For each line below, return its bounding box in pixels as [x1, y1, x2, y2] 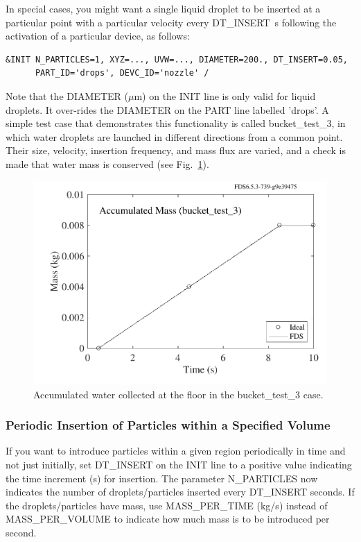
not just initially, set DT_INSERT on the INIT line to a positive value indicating [6, 457, 352, 472]
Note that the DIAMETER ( [6, 88, 128, 103]
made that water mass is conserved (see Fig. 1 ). [6, 156, 209, 171]
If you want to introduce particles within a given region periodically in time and [6, 443, 346, 458]
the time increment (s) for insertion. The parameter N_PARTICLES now [6, 471, 318, 485]
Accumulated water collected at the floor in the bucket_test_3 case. [33, 387, 324, 401]
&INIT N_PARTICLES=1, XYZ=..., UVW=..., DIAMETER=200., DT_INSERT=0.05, [6, 54, 348, 65]
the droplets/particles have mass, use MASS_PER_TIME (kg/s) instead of [6, 498, 328, 512]
